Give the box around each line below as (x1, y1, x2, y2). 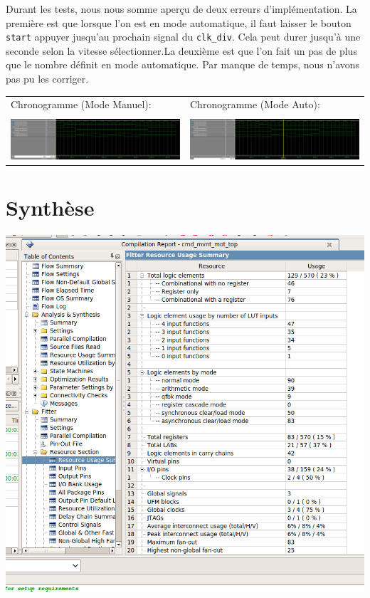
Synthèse (6, 193, 95, 222)
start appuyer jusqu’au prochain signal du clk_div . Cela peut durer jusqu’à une (6, 29, 361, 44)
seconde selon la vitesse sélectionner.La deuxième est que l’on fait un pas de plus (6, 43, 357, 58)
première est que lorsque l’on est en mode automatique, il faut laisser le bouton (6, 15, 351, 30)
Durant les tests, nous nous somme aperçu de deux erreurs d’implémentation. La (6, 1, 357, 16)
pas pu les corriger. (6, 71, 89, 86)
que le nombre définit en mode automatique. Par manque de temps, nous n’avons (6, 57, 360, 72)
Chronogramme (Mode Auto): (190, 97, 320, 112)
